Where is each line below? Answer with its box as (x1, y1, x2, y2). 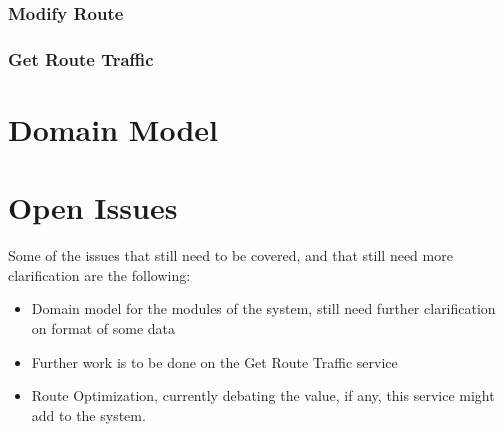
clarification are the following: (8, 264, 191, 285)
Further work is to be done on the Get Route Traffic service (31, 351, 398, 372)
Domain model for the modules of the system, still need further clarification (31, 298, 496, 319)
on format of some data (31, 317, 176, 338)
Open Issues (8, 187, 178, 228)
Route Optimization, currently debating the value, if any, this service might (31, 385, 495, 406)
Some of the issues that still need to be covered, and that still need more (8, 245, 453, 266)
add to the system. (31, 404, 146, 425)
